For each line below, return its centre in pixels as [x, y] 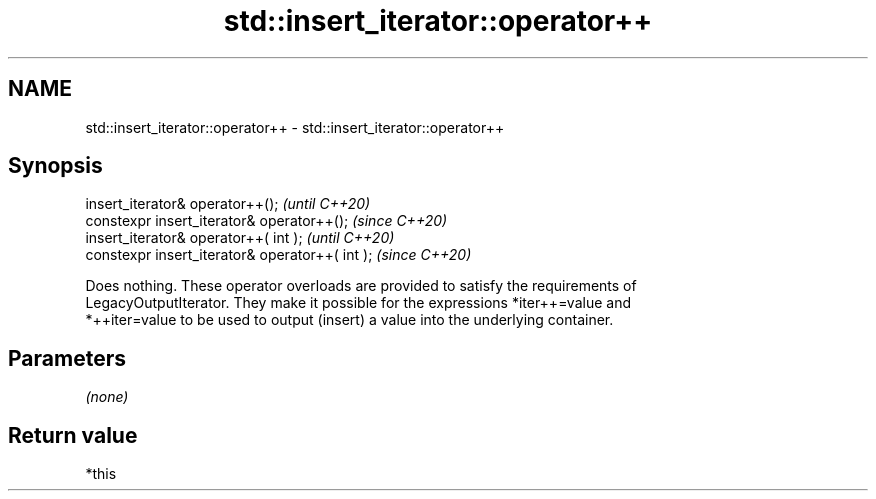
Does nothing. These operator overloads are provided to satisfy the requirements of [361, 286]
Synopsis [55, 166]
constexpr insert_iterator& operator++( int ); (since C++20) [278, 255]
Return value [73, 435]
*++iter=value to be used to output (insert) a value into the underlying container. [349, 320]
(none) [107, 397]
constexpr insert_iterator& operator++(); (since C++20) [266, 221]
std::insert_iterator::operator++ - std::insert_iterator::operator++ [295, 127]
